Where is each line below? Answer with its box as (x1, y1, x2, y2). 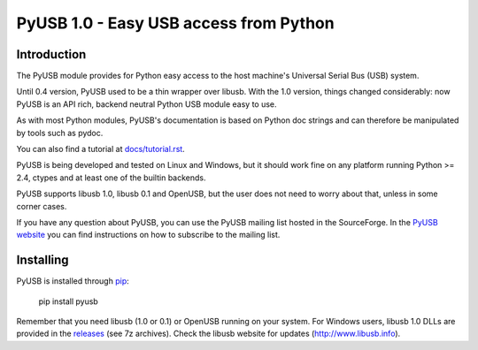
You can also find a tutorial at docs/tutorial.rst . (16, 144, 185, 155)
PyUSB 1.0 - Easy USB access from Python (16, 13, 335, 33)
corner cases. (16, 201, 67, 211)
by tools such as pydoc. (16, 127, 104, 138)
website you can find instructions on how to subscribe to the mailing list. (16, 230, 281, 240)
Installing (16, 253, 70, 268)
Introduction (16, 47, 87, 62)
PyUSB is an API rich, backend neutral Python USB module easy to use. (16, 98, 278, 110)
